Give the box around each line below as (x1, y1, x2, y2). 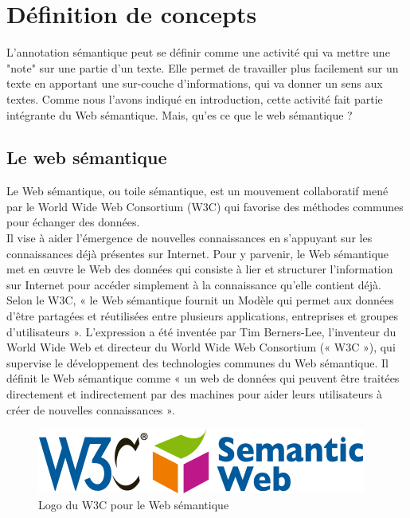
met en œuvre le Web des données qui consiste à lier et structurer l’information (6, 261, 393, 277)
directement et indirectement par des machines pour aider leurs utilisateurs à (6, 386, 382, 402)
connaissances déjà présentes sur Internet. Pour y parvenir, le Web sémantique (6, 245, 389, 261)
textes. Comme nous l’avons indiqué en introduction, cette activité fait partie (6, 90, 383, 107)
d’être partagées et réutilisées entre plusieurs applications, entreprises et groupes (6, 308, 399, 324)
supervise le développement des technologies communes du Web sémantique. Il (6, 354, 389, 371)
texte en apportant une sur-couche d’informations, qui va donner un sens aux (6, 75, 383, 92)
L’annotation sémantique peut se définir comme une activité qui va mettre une (6, 44, 390, 61)
